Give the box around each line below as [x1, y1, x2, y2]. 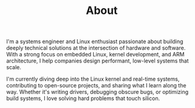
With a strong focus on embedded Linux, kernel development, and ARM [6, 51, 185, 58]
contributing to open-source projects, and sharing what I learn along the [6, 82, 187, 89]
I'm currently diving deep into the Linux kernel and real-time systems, [6, 75, 180, 83]
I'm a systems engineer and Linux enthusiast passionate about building [6, 38, 183, 46]
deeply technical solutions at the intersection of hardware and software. [6, 44, 186, 52]
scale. [6, 64, 21, 71]
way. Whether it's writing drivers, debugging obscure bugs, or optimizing [6, 89, 189, 96]
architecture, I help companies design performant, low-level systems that [6, 57, 189, 64]
